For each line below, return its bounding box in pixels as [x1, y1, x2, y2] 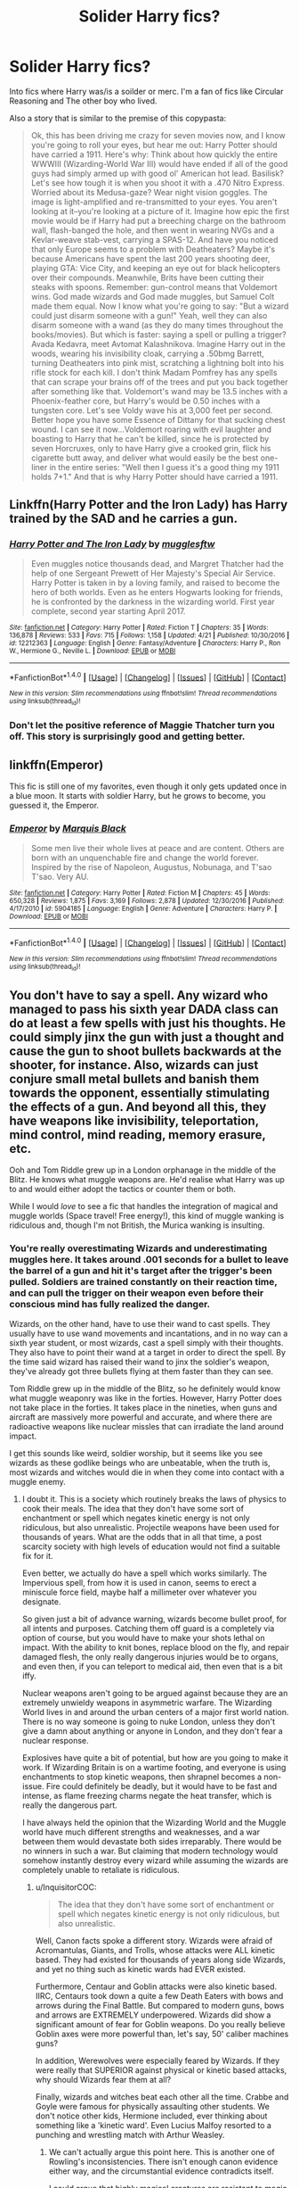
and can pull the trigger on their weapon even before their [9, 1287, 264, 1299]
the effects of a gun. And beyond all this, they [9, 1099, 267, 1115]
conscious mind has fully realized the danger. [9, 1298, 211, 1311]
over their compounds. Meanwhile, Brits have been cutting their [30, 272, 265, 283]
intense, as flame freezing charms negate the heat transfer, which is [21, 1790, 272, 1801]
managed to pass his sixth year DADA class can [9, 1002, 279, 1017]
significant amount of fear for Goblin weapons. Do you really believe [35, 2018, 286, 2029]
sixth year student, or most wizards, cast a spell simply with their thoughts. [9, 1337, 284, 1348]
